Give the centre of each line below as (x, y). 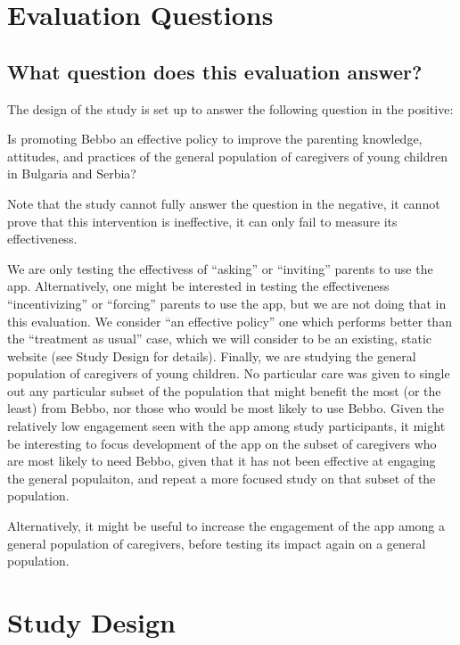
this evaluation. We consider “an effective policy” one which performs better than (230, 321)
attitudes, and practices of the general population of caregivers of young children (227, 156)
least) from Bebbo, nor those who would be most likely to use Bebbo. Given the (226, 408)
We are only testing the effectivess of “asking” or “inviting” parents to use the (220, 268)
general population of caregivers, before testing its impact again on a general (217, 543)
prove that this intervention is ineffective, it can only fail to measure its (202, 221)
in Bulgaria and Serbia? (72, 174)
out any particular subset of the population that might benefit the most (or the (224, 390)
